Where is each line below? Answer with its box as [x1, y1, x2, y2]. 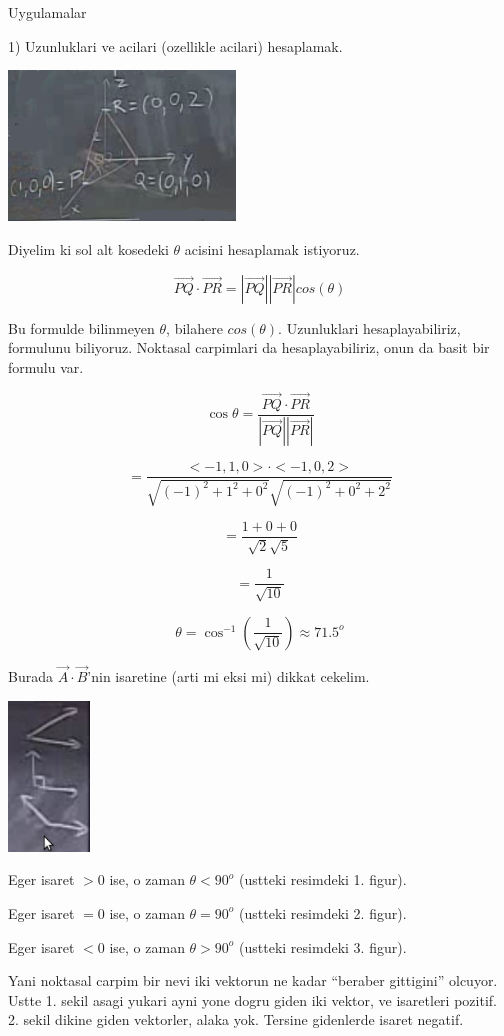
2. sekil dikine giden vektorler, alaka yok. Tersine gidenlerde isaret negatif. [8, 1009, 464, 1030]
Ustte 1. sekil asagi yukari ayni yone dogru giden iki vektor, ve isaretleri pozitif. [8, 989, 497, 1010]
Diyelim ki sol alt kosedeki [8, 238, 169, 259]
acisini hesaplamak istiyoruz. [184, 238, 360, 259]
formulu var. [8, 356, 84, 377]
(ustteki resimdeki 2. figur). [239, 902, 407, 923]
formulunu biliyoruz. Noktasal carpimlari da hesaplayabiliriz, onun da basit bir [8, 337, 490, 358]
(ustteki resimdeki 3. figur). [239, 936, 407, 957]
